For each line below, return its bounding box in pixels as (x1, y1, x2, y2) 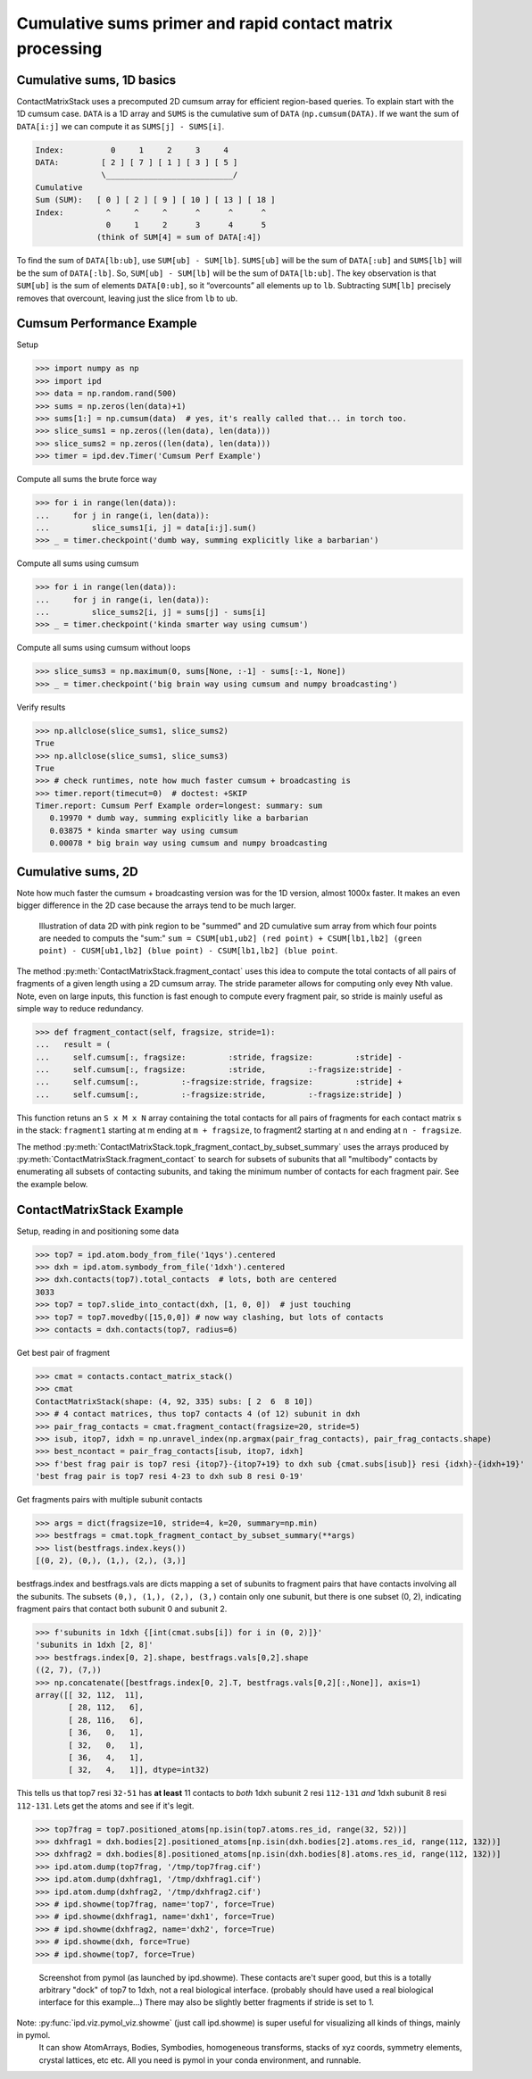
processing (16, 38, 103, 58)
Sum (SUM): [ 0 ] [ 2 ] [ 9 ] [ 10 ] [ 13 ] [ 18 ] (35, 195, 276, 205)
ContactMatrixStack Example (16, 1202, 184, 1218)
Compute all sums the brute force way (16, 474, 158, 485)
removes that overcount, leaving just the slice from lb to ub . (16, 293, 238, 304)
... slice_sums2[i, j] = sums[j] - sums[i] (35, 607, 267, 618)
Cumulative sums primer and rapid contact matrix (16, 13, 393, 33)
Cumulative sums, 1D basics (16, 72, 177, 87)
